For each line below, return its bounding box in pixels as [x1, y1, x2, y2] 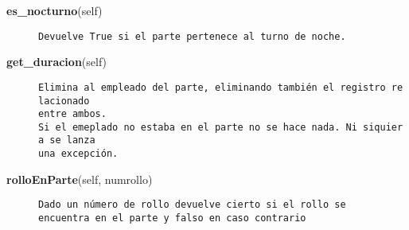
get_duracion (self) [6, 53, 107, 70]
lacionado [38, 95, 90, 107]
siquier [363, 121, 403, 133]
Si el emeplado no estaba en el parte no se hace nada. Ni [38, 121, 357, 133]
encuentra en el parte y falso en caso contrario [38, 212, 306, 224]
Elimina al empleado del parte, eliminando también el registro [38, 81, 386, 93]
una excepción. [38, 148, 119, 160]
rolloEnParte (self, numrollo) [6, 170, 153, 187]
